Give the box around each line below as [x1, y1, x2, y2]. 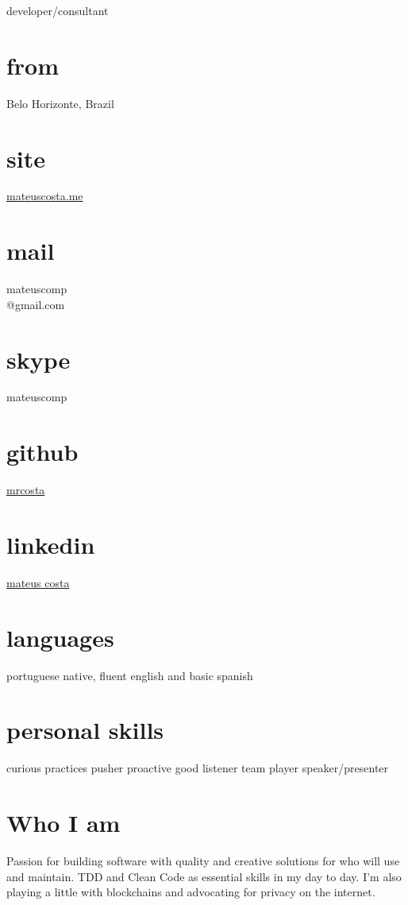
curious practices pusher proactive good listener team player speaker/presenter [6, 760, 389, 776]
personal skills [6, 714, 164, 746]
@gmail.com [6, 296, 65, 312]
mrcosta [6, 482, 45, 498]
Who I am [6, 806, 121, 839]
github [6, 435, 79, 468]
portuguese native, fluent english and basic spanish [6, 667, 253, 683]
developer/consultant [6, 2, 109, 18]
